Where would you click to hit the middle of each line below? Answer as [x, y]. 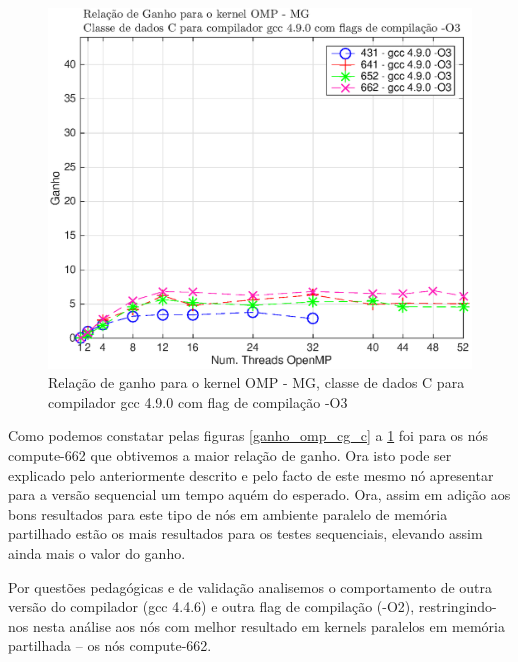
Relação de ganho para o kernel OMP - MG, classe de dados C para [256, 382]
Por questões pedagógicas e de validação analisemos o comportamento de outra [250, 586]
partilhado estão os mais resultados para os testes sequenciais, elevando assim [245, 533]
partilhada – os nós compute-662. [110, 645]
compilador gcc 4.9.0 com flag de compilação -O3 [198, 401]
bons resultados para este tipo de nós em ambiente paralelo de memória [228, 513]
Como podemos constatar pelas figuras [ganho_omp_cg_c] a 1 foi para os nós [248, 435]
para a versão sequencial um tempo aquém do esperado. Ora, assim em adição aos [259, 494]
